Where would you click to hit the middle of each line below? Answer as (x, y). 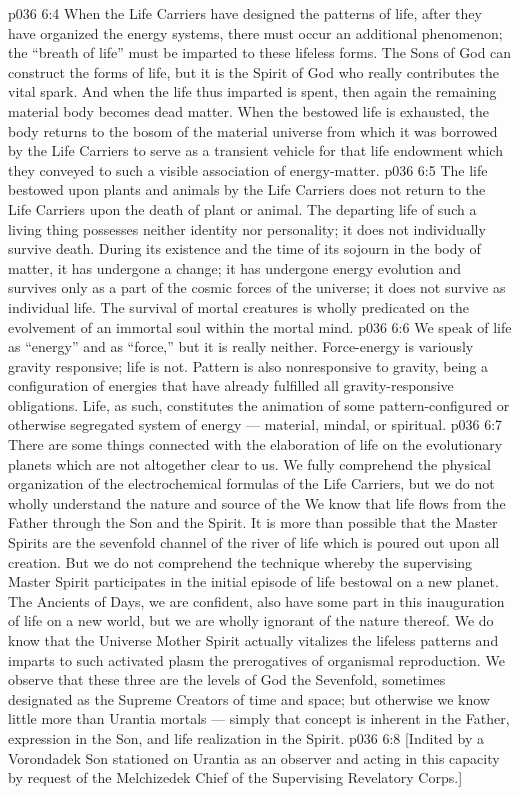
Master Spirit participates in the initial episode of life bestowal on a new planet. (253, 581)
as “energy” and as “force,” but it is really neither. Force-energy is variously (241, 346)
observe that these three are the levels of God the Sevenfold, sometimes (227, 679)
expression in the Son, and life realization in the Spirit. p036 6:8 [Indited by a (246, 737)
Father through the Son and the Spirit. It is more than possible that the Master (253, 522)
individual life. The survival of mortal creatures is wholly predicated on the (238, 306)
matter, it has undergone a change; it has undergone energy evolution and (234, 267)
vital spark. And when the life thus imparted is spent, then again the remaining (252, 91)
